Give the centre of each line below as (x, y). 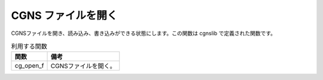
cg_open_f (29, 66)
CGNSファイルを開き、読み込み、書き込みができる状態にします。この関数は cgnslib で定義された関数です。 (144, 33)
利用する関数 (29, 46)
